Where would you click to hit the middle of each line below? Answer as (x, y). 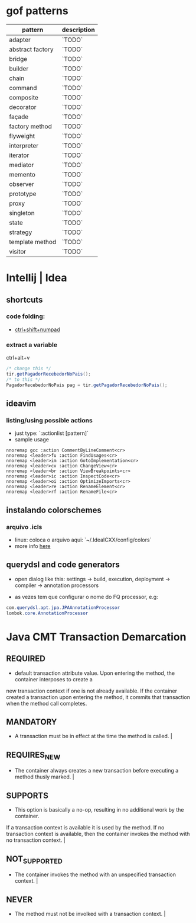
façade (19, 117)
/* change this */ (29, 368)
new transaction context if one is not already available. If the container (92, 691)
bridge (18, 59)
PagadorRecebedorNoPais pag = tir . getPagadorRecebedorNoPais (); (87, 385)
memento (22, 174)
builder (19, 68)
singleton (22, 213)
